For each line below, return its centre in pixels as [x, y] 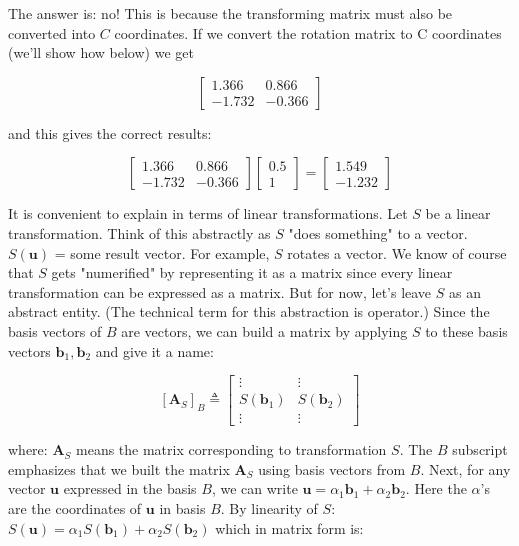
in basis [182, 508]
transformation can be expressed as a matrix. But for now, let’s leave [220, 291]
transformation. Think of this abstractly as [139, 232]
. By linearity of [269, 508]
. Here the [436, 488]
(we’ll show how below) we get [101, 52]
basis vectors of [55, 330]
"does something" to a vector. [378, 232]
